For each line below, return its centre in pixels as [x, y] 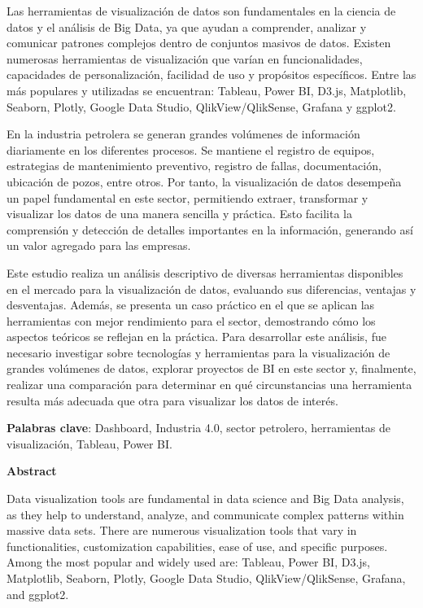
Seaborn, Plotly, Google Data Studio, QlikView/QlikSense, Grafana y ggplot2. [201, 106]
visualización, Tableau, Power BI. [89, 443]
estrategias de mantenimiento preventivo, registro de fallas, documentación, [194, 166]
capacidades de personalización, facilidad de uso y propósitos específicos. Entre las [211, 74]
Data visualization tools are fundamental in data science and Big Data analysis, [205, 499]
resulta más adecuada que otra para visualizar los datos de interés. [172, 400]
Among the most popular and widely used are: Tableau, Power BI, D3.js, [188, 562]
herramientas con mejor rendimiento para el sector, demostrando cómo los [191, 320]
